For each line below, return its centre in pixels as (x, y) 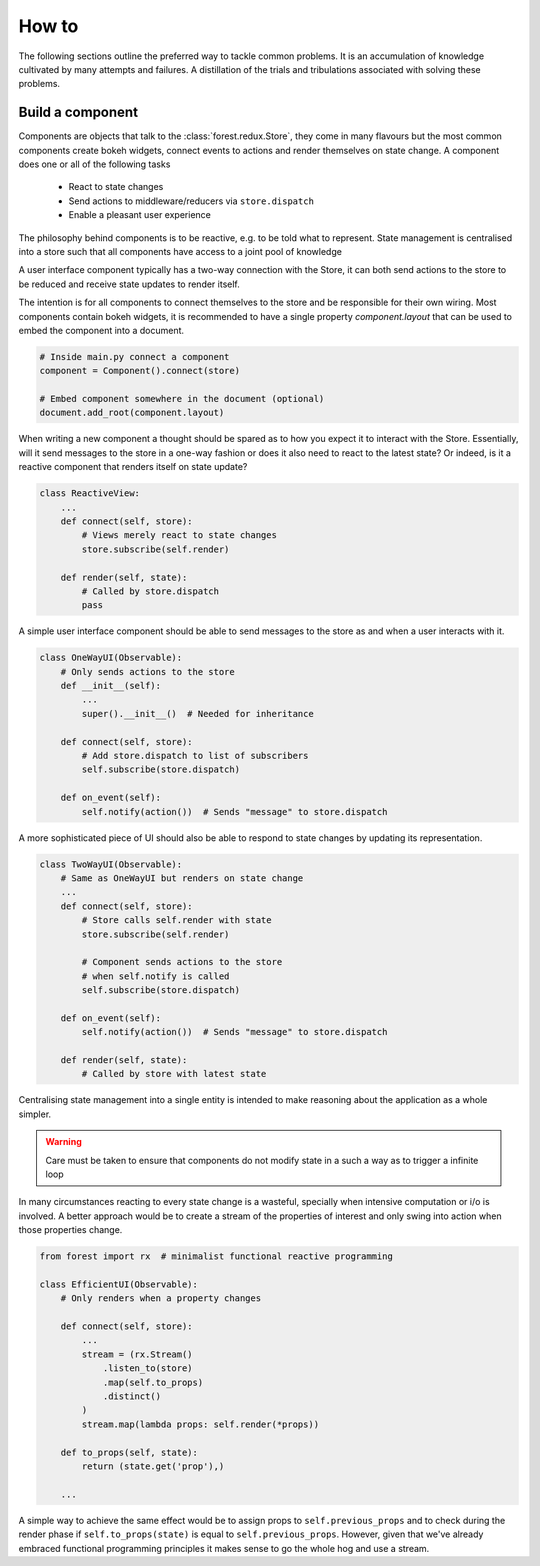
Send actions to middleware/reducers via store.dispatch (191, 201)
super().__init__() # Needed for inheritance (197, 713)
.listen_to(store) (148, 1368)
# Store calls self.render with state (176, 920)
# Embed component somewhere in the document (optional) (182, 399)
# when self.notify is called (155, 976)
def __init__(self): (111, 686)
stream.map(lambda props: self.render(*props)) (200, 1424)
